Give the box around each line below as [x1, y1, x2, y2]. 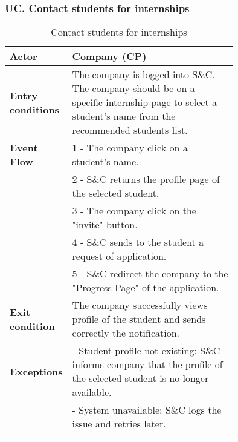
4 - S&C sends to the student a [72, 235, 204, 249]
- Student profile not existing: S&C [72, 343, 220, 358]
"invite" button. [72, 217, 138, 232]
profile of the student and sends [72, 312, 206, 326]
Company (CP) [72, 49, 147, 64]
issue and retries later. [72, 417, 166, 431]
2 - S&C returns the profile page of [72, 172, 220, 186]
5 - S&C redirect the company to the [72, 266, 228, 281]
